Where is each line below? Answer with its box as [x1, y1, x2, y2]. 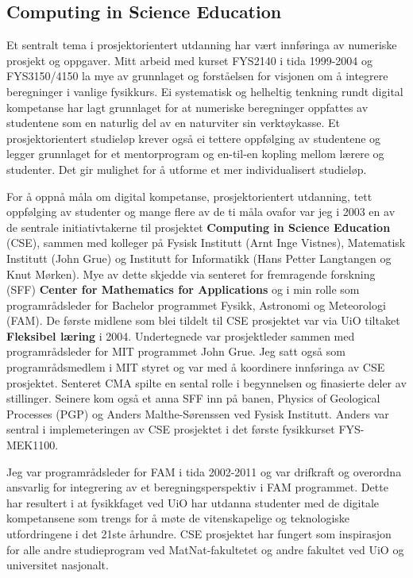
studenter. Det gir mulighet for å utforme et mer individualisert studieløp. [6, 160, 367, 177]
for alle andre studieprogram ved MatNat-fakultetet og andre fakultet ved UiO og [6, 541, 404, 557]
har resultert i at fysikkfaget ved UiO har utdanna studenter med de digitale [6, 494, 380, 511]
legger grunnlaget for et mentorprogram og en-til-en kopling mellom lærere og [6, 145, 384, 162]
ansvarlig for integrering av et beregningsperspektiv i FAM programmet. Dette [6, 479, 388, 495]
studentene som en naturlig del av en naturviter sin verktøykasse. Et [6, 114, 340, 131]
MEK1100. [6, 437, 59, 453]
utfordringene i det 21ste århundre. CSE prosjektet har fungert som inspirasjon [6, 526, 392, 542]
